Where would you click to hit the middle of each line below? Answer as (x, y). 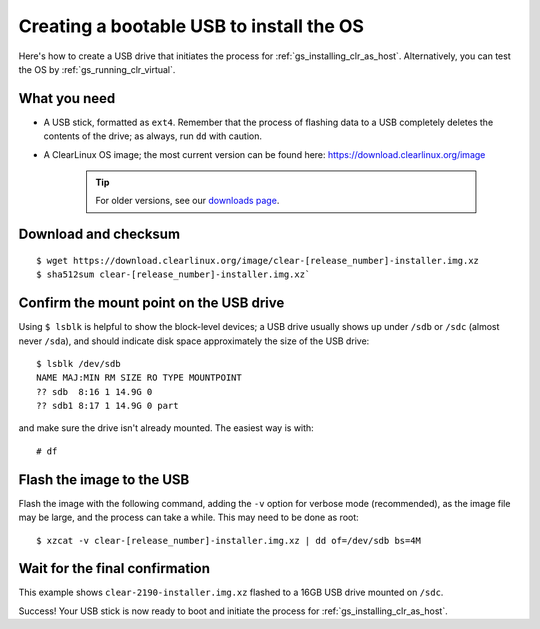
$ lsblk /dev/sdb (78, 363)
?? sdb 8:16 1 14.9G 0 (94, 391)
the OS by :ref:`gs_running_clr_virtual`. (97, 69)
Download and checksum (99, 234)
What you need (67, 98)
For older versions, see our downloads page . (187, 201)
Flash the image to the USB (104, 479)
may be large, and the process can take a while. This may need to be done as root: (188, 517)
